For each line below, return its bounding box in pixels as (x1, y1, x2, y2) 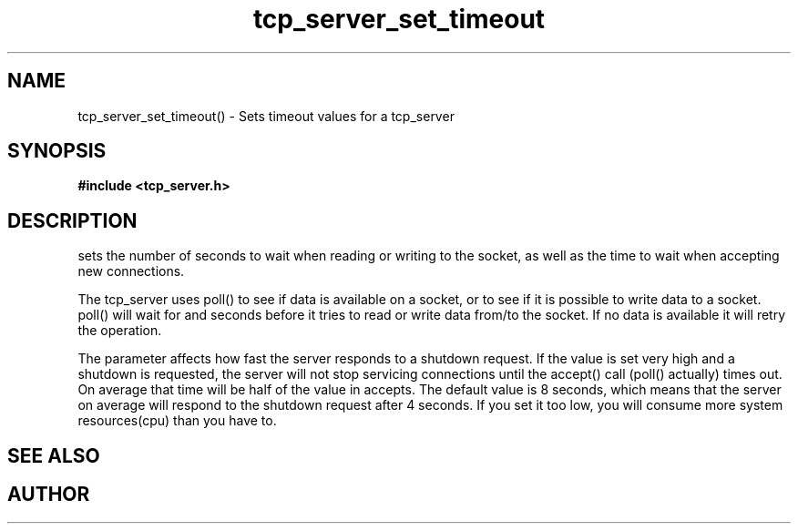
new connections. (77, 263, 185, 280)
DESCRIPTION (7, 209, 138, 232)
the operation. (77, 322, 162, 339)
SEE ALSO (7, 444, 100, 467)
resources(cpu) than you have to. (77, 413, 277, 429)
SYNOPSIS (7, 139, 107, 163)
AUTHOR (7, 483, 90, 506)
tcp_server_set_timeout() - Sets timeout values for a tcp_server (77, 107, 455, 124)
